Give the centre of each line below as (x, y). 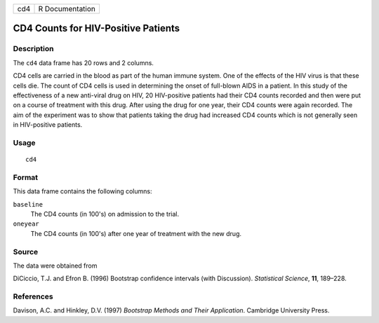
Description (33, 49)
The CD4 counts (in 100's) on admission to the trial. (105, 214)
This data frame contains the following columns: (82, 191)
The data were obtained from (55, 266)
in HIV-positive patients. (48, 125)
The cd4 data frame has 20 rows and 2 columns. (84, 62)
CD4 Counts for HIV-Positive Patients (97, 28)
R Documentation (67, 9)
